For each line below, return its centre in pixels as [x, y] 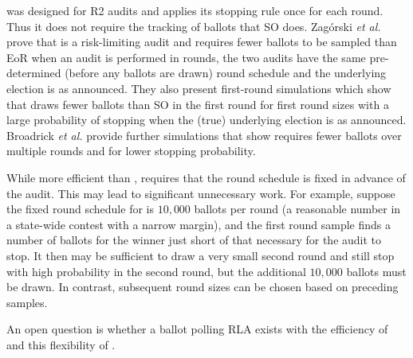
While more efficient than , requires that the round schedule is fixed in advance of [206, 177]
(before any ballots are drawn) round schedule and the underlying [226, 73]
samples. [27, 302]
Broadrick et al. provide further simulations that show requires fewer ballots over [204, 135]
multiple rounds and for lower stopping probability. [131, 151]
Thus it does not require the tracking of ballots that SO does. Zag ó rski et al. [194, 26]
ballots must [376, 271]
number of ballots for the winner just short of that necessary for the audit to [194, 240]
